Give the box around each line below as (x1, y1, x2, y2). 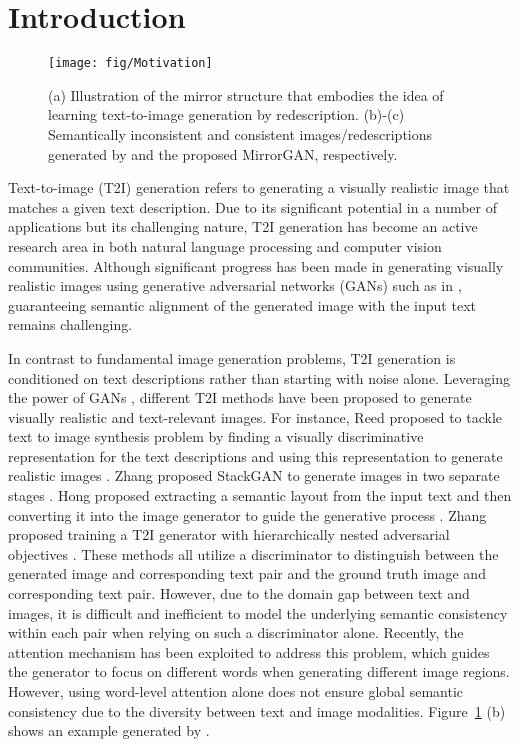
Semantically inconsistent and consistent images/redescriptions (48, 123, 433, 144)
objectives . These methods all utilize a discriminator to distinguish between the (8, 543, 499, 564)
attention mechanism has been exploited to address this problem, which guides (8, 641, 490, 662)
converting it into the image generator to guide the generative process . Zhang (8, 504, 487, 525)
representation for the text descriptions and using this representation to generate (8, 445, 503, 466)
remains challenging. (8, 314, 133, 335)
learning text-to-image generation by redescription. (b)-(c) (48, 104, 405, 125)
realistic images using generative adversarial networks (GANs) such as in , (8, 275, 462, 296)
